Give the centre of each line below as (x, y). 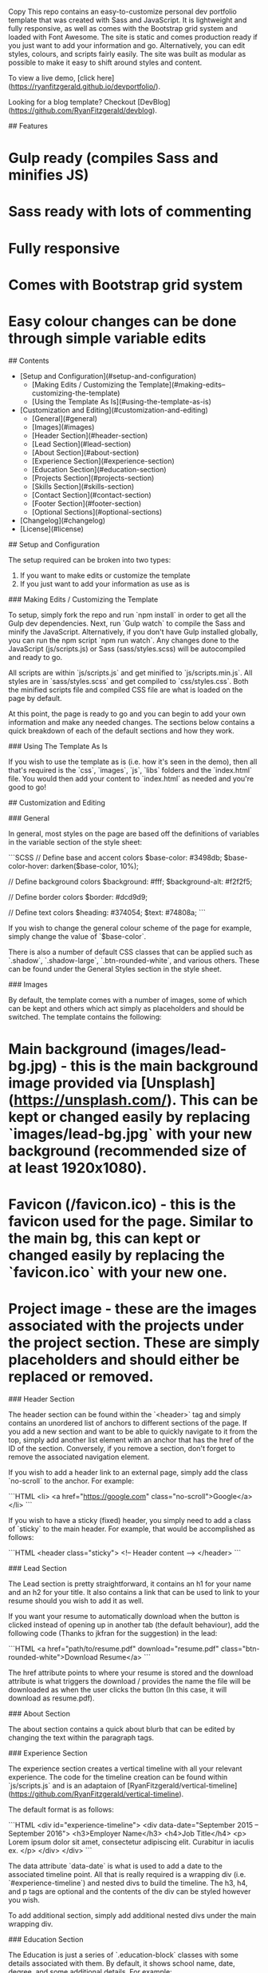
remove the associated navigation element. (79, 1457)
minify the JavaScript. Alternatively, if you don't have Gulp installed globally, (133, 631)
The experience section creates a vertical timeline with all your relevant (125, 1768)
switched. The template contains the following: (85, 1016)
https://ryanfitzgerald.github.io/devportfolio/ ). (86, 86)
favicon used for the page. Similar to (131, 1221)
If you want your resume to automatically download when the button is (124, 1616)
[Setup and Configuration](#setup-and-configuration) (108, 376)
